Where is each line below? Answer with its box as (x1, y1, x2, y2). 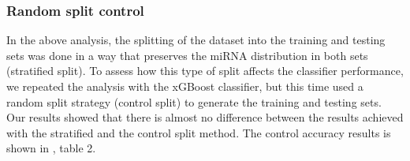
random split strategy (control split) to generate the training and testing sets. (6, 93, 382, 110)
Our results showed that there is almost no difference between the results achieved (6, 109, 404, 125)
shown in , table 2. (6, 140, 96, 156)
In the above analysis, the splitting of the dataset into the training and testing (6, 32, 386, 48)
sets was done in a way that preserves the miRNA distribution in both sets (6, 47, 368, 63)
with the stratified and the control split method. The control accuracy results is (6, 124, 391, 140)
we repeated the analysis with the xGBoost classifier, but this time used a (6, 78, 363, 94)
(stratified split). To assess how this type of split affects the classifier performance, (6, 62, 404, 79)
